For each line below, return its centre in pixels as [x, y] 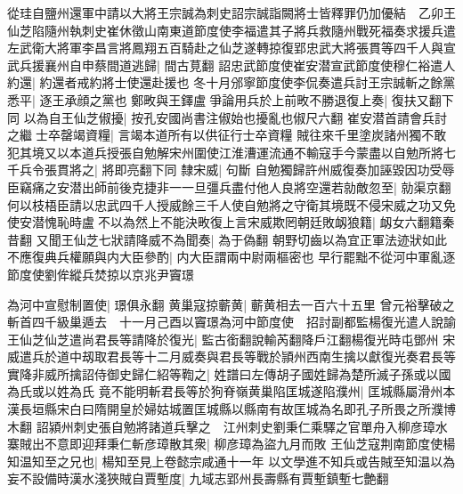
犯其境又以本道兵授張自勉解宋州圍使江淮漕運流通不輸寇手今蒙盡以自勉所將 [225, 152]
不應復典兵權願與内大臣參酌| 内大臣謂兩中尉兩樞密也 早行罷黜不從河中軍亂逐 [231, 257]
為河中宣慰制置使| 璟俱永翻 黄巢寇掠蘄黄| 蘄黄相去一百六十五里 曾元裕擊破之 [231, 304]
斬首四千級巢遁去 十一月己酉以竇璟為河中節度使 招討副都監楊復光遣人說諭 [231, 322]
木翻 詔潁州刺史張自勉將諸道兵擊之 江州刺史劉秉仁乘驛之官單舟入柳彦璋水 [227, 426]
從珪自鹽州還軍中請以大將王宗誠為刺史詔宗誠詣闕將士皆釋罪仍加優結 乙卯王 [231, 12]
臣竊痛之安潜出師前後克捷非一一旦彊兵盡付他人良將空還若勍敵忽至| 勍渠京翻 [229, 186]
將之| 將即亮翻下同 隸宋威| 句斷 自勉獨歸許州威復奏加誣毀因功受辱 [262, 170]
